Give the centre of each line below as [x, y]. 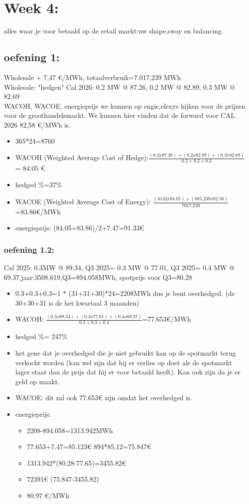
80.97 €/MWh [48, 495]
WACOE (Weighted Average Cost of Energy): [83, 202]
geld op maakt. [38, 381]
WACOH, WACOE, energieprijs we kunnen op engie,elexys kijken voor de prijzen [125, 106]
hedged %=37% [39, 184]
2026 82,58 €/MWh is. [37, 124]
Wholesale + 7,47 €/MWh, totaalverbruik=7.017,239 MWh [93, 77]
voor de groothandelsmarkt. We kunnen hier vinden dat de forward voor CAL [119, 115]
